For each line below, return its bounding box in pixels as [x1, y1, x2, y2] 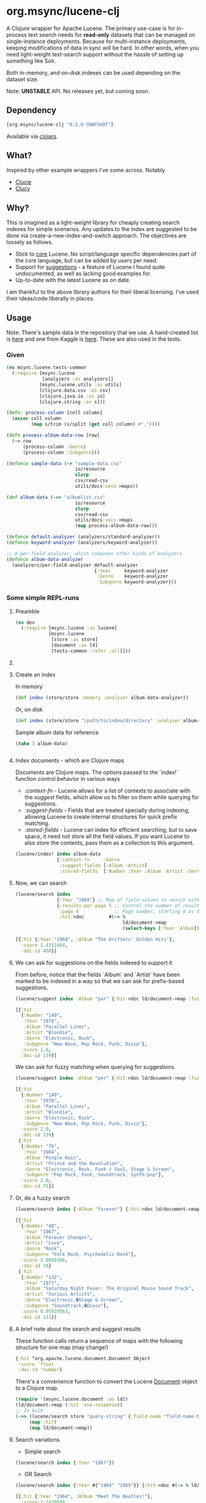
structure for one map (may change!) [15, 1344, 109, 1351]
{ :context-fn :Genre [56, 857, 120, 863]
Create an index [15, 671, 56, 678]
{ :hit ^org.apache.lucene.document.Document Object [15, 1355, 150, 1361]
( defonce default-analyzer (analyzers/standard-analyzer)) [6, 534, 161, 540]
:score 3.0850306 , [21, 1257, 68, 1263]
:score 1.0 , [21, 1046, 51, 1052]
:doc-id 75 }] [21, 1183, 55, 1190]
